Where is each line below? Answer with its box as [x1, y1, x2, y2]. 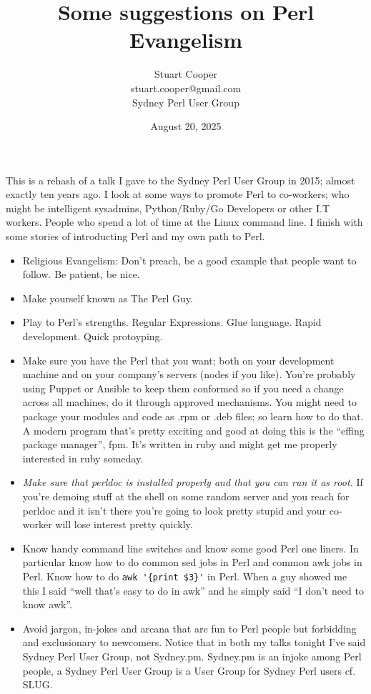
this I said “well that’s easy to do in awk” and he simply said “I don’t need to [22, 583, 364, 598]
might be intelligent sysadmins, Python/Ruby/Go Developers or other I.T [6, 200, 330, 215]
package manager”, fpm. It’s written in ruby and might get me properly [22, 437, 337, 452]
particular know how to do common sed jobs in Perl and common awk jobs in [22, 555, 362, 570]
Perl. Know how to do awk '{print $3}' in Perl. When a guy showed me [22, 568, 347, 583]
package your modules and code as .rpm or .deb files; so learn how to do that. [22, 409, 364, 423]
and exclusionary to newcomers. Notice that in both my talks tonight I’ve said [22, 635, 366, 650]
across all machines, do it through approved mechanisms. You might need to [22, 395, 357, 410]
